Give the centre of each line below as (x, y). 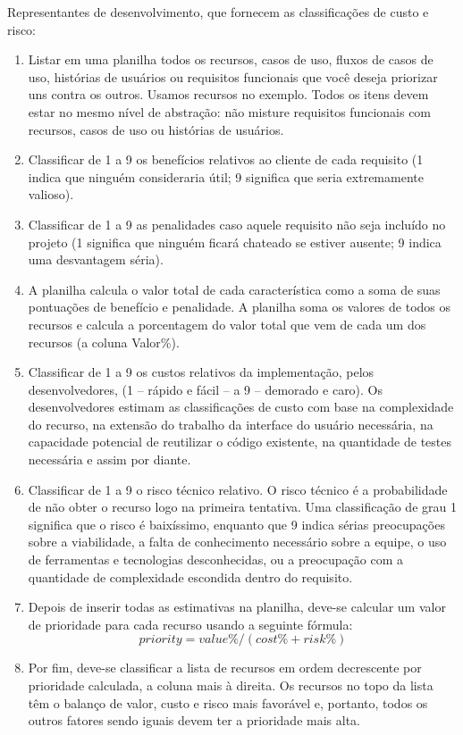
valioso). (51, 194)
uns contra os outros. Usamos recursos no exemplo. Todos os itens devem (228, 94)
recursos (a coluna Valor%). (104, 342)
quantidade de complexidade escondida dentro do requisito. (190, 576)
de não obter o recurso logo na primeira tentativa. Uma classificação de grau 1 (242, 507)
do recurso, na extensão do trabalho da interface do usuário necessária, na (231, 424)
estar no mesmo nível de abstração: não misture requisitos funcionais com (230, 111)
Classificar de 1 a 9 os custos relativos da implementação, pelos (201, 372)
